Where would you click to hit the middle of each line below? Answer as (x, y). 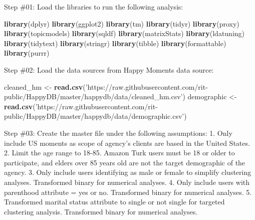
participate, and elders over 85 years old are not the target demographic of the (125, 162)
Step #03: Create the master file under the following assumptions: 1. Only (118, 133)
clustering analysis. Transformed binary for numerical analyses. (101, 211)
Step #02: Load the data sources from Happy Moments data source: (109, 69)
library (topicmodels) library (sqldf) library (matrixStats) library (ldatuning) (124, 33)
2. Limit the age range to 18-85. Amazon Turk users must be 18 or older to (119, 153)
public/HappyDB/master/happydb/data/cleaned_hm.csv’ (93, 96)
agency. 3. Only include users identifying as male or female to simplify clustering (128, 172)
